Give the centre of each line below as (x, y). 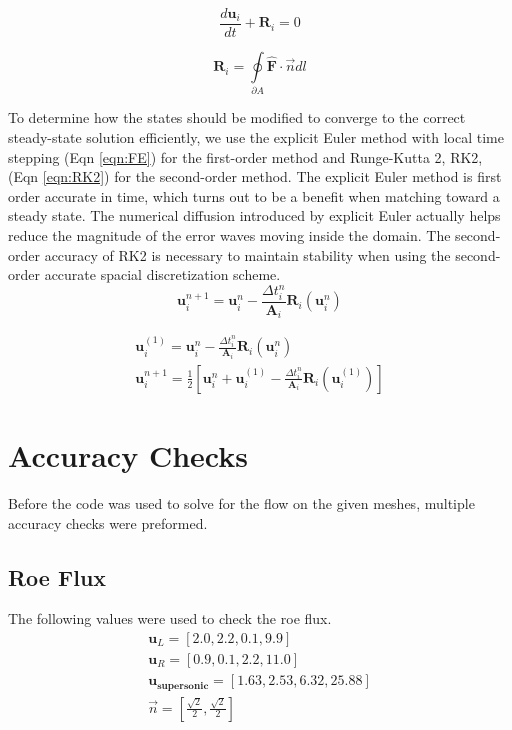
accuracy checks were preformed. (108, 522)
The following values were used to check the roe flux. (170, 618)
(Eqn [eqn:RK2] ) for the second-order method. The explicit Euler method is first (255, 176)
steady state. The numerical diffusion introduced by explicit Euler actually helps (254, 215)
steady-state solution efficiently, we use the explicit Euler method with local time (256, 136)
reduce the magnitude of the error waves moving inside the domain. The (229, 234)
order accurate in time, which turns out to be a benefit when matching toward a (254, 195)
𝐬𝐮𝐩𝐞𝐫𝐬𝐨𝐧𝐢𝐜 (183, 685)
